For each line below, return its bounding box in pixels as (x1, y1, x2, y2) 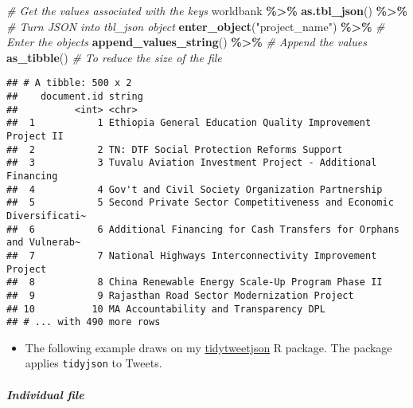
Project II (6, 131, 64, 142)
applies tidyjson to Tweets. (25, 355, 162, 371)
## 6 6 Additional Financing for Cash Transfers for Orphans (6, 223, 399, 235)
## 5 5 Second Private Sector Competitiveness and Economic (6, 197, 394, 209)
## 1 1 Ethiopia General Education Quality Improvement (6, 117, 372, 129)
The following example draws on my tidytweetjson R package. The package (25, 339, 392, 355)
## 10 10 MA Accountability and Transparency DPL (6, 303, 325, 315)
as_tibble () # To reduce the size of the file (6, 49, 222, 65)
